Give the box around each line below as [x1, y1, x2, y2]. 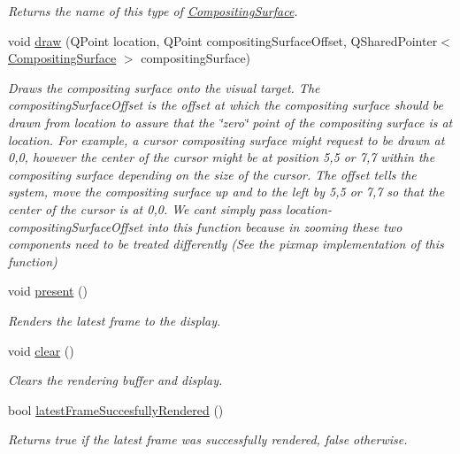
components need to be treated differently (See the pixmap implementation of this [8, 235, 444, 253]
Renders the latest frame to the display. [8, 311, 221, 329]
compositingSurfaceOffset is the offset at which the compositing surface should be [8, 96, 444, 114]
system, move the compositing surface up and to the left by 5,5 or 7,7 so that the [8, 182, 445, 201]
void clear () [8, 341, 74, 359]
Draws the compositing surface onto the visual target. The [8, 78, 320, 96]
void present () [8, 281, 88, 300]
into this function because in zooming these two [147, 217, 402, 235]
